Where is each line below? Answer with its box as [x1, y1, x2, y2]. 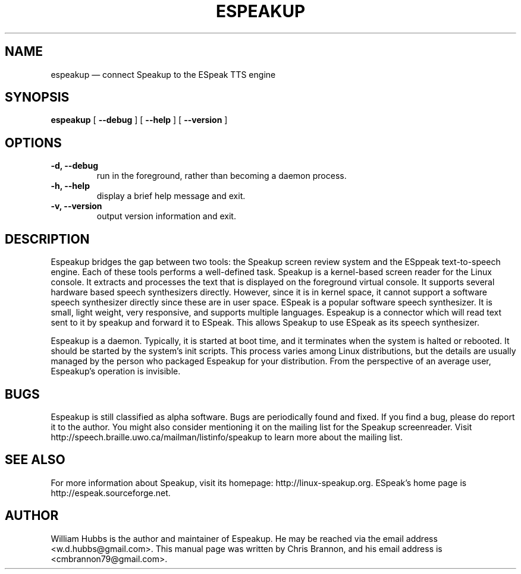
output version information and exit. [96, 211, 236, 222]
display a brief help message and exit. [96, 191, 246, 201]
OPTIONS [5, 135, 62, 150]
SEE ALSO [5, 452, 65, 468]
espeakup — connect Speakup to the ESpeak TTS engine [51, 69, 276, 80]
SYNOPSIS [5, 90, 70, 105]
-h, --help [51, 181, 90, 191]
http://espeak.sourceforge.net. [51, 487, 171, 498]
